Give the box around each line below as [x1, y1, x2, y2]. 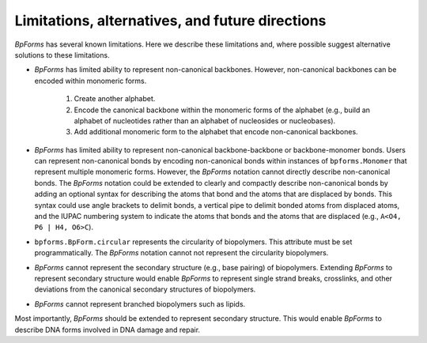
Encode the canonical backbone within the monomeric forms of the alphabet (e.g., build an [74, 105, 371, 115]
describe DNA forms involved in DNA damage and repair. [14, 325, 201, 334]
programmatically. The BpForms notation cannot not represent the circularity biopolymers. [34, 248, 329, 258]
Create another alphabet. [74, 94, 156, 104]
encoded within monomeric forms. [34, 76, 147, 85]
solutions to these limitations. [14, 50, 110, 59]
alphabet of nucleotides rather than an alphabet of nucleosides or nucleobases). [74, 115, 336, 126]
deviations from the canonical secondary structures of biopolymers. [34, 285, 256, 294]
